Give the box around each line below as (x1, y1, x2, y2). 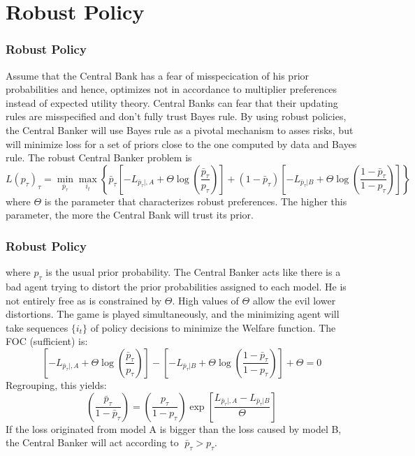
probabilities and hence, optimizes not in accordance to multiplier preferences (6, 82, 337, 96)
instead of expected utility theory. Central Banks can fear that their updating (6, 95, 338, 110)
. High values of (172, 293, 239, 307)
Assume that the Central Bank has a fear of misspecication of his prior (6, 68, 310, 82)
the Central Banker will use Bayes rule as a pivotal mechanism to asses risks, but (6, 122, 354, 137)
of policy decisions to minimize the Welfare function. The (90, 320, 336, 334)
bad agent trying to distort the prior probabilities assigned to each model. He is (6, 279, 347, 293)
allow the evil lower (252, 293, 336, 307)
